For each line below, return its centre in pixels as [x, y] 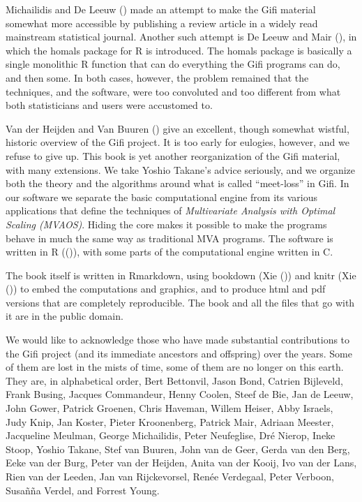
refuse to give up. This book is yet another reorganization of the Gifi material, [173, 155]
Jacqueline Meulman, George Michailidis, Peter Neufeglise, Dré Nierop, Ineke [171, 435]
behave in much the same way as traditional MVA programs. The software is [169, 238]
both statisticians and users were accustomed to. [109, 105]
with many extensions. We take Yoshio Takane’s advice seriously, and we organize [181, 169]
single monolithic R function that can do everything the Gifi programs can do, [173, 64]
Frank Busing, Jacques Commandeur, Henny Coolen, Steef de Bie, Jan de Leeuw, [180, 394]
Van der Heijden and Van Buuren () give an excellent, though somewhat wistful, [178, 128]
